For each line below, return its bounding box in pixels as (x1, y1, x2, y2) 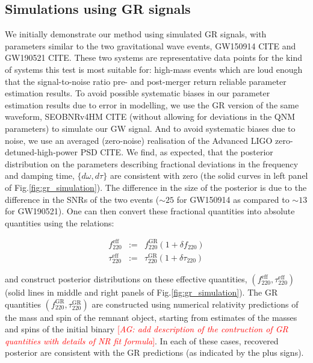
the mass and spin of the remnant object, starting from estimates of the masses (5, 311, 297, 323)
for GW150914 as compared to (176, 193, 290, 205)
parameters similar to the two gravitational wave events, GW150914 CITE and (5, 39, 296, 52)
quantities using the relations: (5, 216, 114, 229)
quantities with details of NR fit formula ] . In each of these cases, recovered (5, 334, 279, 347)
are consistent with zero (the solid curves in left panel (110, 169, 308, 182)
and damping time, (5, 169, 75, 182)
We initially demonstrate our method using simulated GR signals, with (5, 28, 267, 40)
